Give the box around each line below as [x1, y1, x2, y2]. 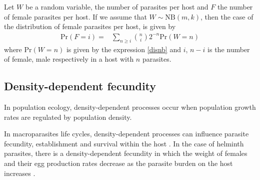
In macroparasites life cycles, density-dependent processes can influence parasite [4, 128, 249, 139]
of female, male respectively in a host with [4, 54, 134, 64]
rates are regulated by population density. [4, 111, 132, 122]
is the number [207, 44, 250, 54]
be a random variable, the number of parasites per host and [25, 2, 208, 12]
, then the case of [200, 11, 253, 22]
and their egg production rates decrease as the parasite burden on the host [4, 157, 233, 168]
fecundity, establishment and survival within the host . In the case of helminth [4, 138, 244, 148]
